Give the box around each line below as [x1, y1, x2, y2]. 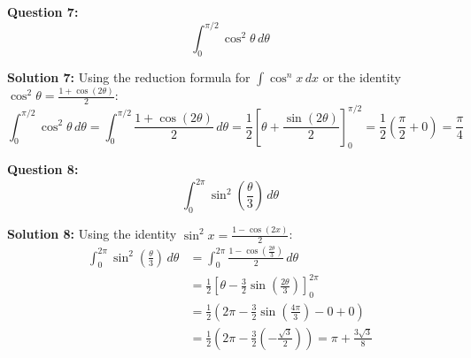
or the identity [322, 67, 401, 86]
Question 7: [7, 3, 79, 20]
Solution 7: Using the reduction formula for [7, 67, 251, 86]
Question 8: [7, 160, 79, 179]
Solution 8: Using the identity [7, 225, 177, 243]
